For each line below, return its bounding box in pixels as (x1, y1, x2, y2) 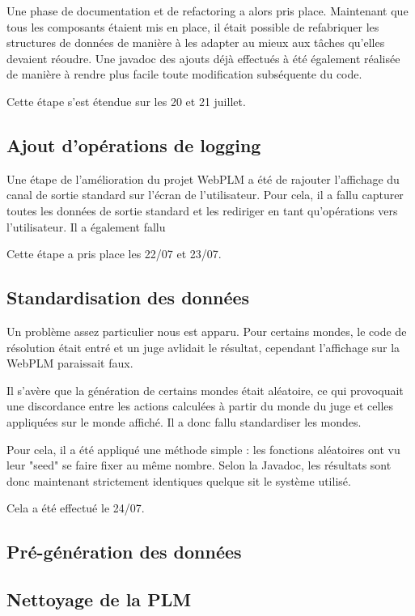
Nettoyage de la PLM (6, 587, 192, 612)
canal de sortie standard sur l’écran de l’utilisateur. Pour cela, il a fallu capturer (6, 186, 404, 203)
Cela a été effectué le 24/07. (6, 499, 145, 516)
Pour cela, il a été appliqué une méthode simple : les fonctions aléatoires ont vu (6, 440, 400, 457)
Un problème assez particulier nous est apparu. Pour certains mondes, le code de (6, 322, 407, 339)
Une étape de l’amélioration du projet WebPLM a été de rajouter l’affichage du (6, 170, 400, 187)
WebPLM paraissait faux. (6, 355, 133, 372)
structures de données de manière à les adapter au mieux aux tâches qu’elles (6, 34, 385, 51)
